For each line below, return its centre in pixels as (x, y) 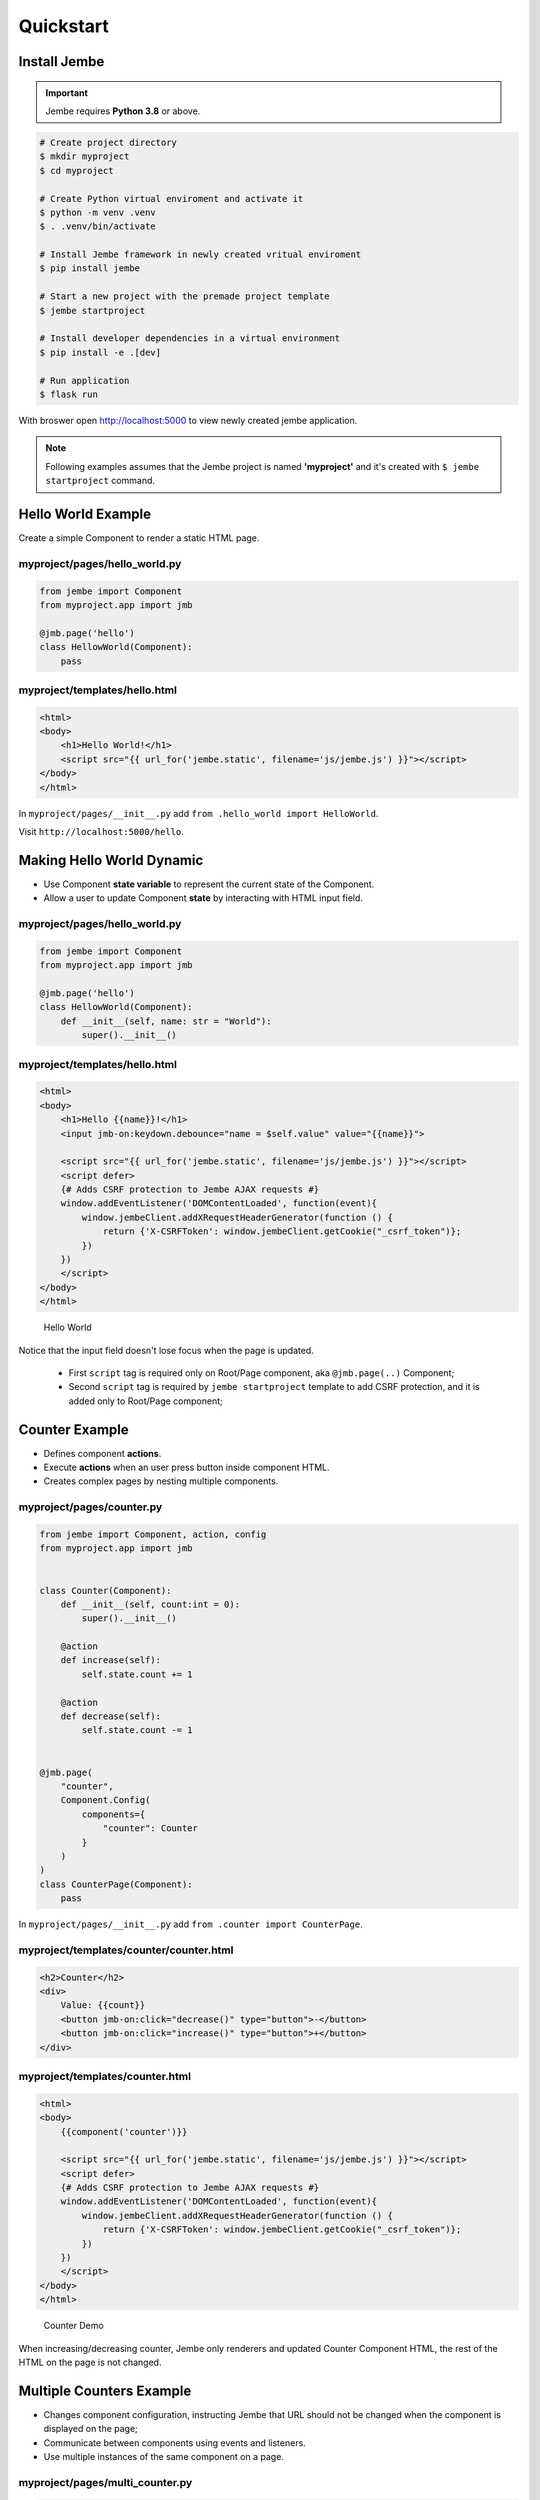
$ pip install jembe (89, 268)
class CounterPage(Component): (116, 1884)
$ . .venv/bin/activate (98, 226)
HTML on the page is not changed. (90, 2362)
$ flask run (69, 394)
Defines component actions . (102, 1453)
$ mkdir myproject (84, 156)
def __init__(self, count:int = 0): (150, 1604)
